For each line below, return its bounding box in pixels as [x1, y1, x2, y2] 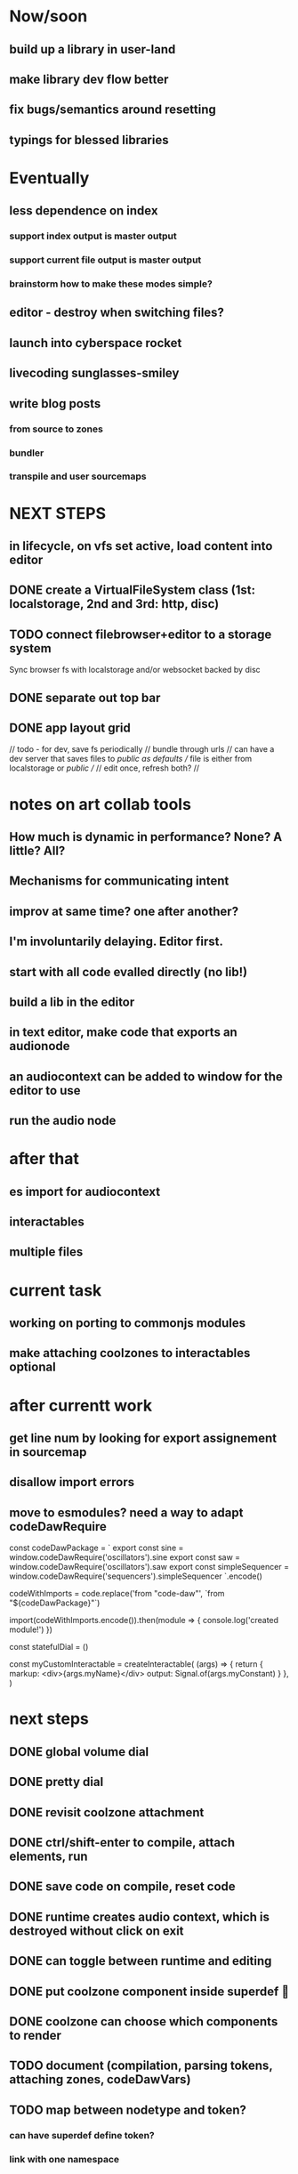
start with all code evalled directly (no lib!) [9, 964, 247, 980]
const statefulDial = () [9, 1642, 89, 1653]
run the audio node [9, 1113, 117, 1128]
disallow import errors [9, 1475, 135, 1490]
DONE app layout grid [9, 720, 131, 735]
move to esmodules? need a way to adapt [9, 1505, 244, 1520]
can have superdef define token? [9, 2129, 155, 2141]
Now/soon [9, 6, 88, 27]
